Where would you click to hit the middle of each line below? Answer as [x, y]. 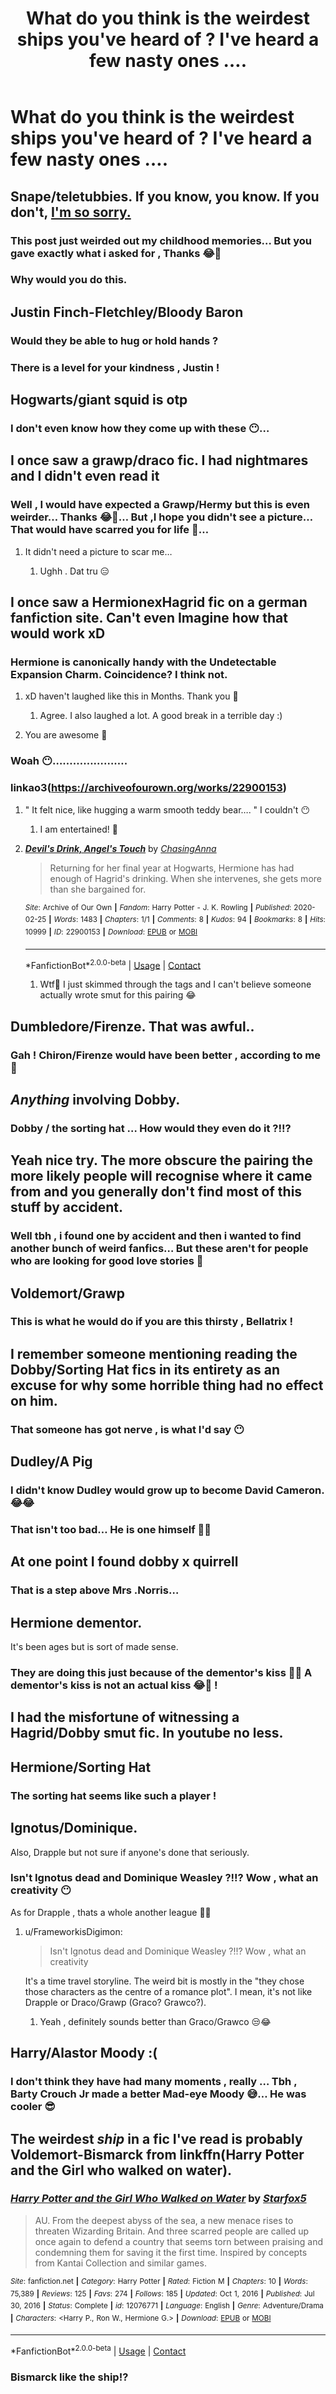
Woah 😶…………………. [69, 761]
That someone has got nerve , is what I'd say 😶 [127, 1429]
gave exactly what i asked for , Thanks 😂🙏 [116, 253]
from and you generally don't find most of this [156, 1192]
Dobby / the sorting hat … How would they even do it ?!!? [151, 1128]
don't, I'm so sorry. [71, 212]
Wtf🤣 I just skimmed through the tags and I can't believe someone [175, 984]
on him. [34, 1400]
